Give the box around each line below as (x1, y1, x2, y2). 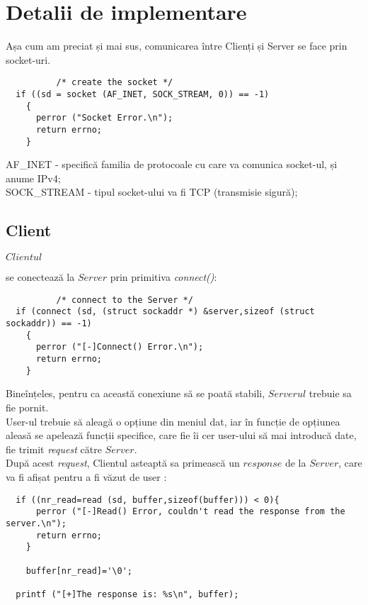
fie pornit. (6, 400, 49, 415)
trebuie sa (309, 386, 352, 401)
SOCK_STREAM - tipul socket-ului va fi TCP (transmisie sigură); (6, 184, 298, 199)
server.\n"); (6, 518, 67, 528)
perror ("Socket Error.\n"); (35, 113, 173, 123)
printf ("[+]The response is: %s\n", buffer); (16, 589, 239, 599)
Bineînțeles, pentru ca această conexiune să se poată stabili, (6, 386, 265, 401)
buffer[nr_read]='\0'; (25, 565, 132, 576)
